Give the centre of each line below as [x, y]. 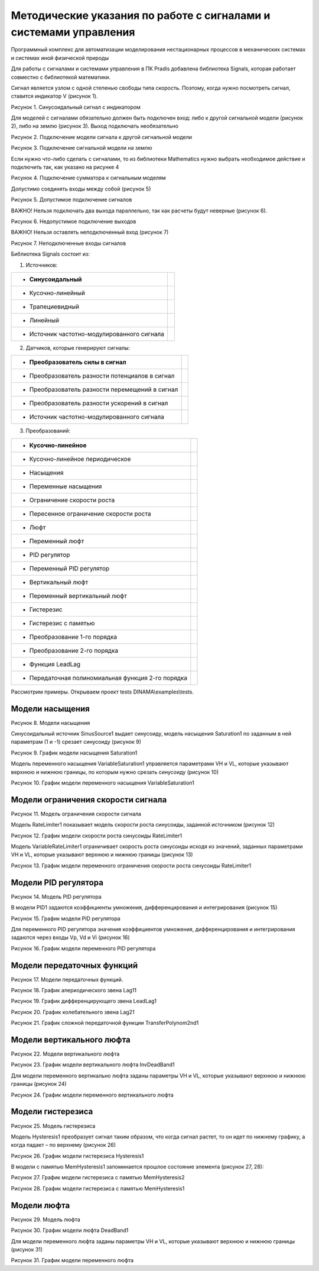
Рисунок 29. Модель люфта [46, 1220]
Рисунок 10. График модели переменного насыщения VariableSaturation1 [103, 783]
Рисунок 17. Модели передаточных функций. [67, 979]
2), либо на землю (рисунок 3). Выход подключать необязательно [95, 126]
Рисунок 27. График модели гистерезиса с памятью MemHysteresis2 [98, 1178]
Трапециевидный [54, 307]
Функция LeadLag [55, 664]
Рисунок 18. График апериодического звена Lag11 [74, 990]
